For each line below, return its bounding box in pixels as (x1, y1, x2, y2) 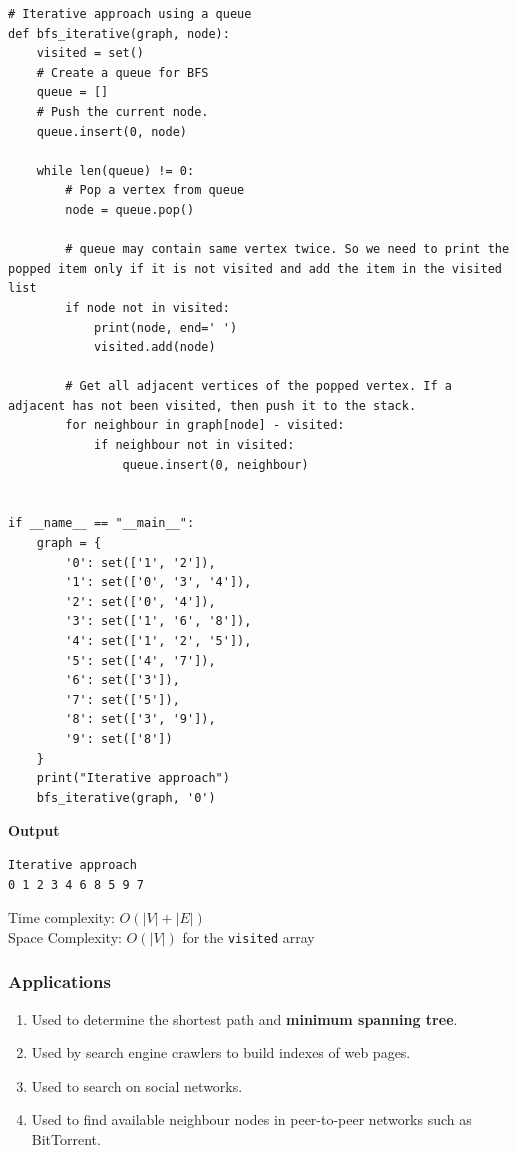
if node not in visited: (65, 300, 230, 315)
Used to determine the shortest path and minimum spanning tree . (31, 1008, 458, 1029)
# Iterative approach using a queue (8, 7, 252, 21)
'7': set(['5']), (65, 692, 180, 707)
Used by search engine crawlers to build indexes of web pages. (31, 1042, 411, 1063)
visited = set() (36, 46, 145, 61)
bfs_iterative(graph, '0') (36, 790, 216, 805)
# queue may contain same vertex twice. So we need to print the (65, 242, 510, 257)
